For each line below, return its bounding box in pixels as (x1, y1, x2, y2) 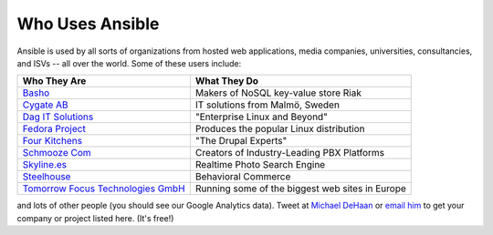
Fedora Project (22, 123, 86, 136)
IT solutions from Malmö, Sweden (194, 98, 340, 111)
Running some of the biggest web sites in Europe (194, 182, 406, 195)
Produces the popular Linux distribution (194, 123, 365, 136)
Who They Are (22, 75, 87, 87)
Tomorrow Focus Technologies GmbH (22, 182, 186, 195)
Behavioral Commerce (194, 170, 291, 183)
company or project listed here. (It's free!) (16, 212, 174, 223)
